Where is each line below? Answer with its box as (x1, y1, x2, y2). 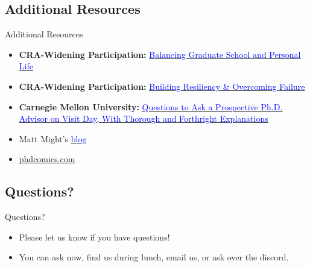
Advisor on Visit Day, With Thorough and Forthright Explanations (19, 112, 268, 125)
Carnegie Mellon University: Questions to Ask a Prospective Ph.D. (19, 100, 283, 113)
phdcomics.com (19, 152, 75, 165)
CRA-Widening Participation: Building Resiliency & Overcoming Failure (19, 80, 305, 92)
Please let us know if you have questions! (19, 230, 170, 243)
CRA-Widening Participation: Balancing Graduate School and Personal (19, 48, 301, 60)
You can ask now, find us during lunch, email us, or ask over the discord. (19, 251, 289, 263)
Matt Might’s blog (19, 132, 87, 145)
